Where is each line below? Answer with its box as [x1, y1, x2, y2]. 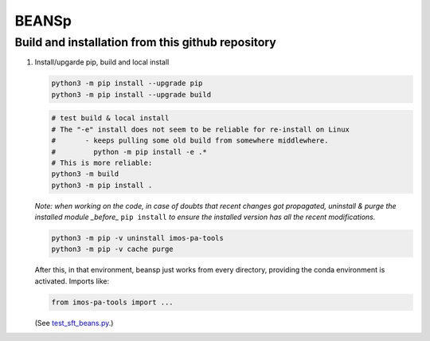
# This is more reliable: [51, 158, 153, 167]
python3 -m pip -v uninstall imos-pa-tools [51, 233, 225, 243]
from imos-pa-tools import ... [51, 297, 174, 307]
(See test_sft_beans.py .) [34, 318, 114, 327]
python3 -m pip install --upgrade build [51, 90, 211, 99]
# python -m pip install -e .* [51, 147, 207, 156]
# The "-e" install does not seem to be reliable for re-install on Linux [51, 124, 350, 134]
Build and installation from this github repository [14, 35, 276, 49]
